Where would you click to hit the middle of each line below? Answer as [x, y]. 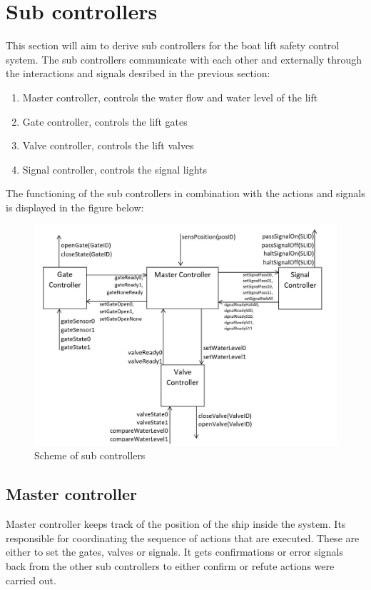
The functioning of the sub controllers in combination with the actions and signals [185, 193]
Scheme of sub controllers [90, 455]
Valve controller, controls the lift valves [108, 145]
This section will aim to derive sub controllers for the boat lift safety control [173, 45]
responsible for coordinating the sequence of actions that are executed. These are [183, 537]
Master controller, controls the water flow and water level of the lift [170, 97]
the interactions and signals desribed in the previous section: [138, 73]
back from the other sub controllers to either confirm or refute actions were [170, 565]
